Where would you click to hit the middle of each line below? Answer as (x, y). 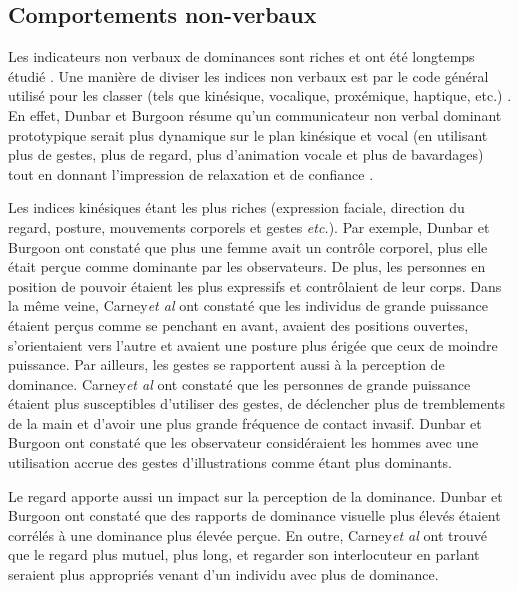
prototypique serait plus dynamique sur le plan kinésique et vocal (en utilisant (248, 134)
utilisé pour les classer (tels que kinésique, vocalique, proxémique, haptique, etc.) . (260, 95)
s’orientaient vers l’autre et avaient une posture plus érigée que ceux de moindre (253, 344)
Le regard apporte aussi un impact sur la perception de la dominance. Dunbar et (255, 495)
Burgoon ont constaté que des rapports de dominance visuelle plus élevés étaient (254, 515)
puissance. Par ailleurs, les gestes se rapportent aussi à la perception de (226, 364)
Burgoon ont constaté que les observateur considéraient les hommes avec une (243, 442)
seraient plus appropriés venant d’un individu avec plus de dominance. (223, 574)
